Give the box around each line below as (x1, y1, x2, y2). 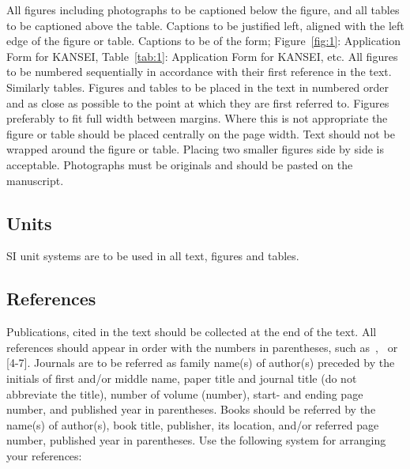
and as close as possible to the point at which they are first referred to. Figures (6, 94, 389, 111)
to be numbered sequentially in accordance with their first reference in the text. (6, 63, 392, 80)
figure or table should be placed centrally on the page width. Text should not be (6, 125, 395, 142)
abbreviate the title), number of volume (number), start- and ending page (6, 385, 363, 402)
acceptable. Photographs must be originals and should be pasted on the (6, 156, 353, 172)
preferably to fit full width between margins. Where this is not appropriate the (6, 110, 388, 127)
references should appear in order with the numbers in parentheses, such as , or (6, 339, 398, 355)
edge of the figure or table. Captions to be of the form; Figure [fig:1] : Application (6, 32, 401, 49)
